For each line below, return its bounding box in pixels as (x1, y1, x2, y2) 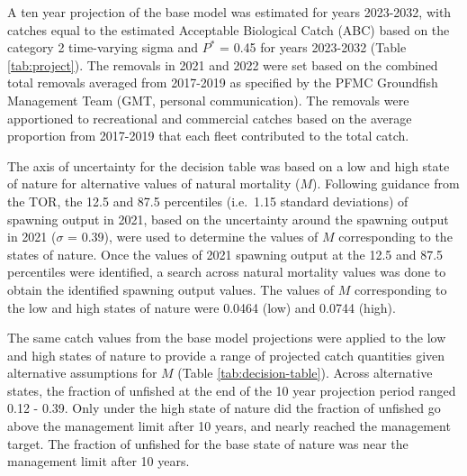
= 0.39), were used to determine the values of (67, 227, 319, 246)
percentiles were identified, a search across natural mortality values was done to (7, 262, 446, 281)
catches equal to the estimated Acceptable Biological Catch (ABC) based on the (7, 20, 450, 39)
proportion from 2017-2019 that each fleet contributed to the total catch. (7, 126, 409, 145)
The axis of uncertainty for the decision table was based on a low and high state (7, 156, 450, 175)
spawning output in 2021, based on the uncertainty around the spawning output (7, 209, 449, 228)
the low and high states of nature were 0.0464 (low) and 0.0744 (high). (7, 297, 396, 316)
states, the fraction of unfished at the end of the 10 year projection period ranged (7, 380, 456, 399)
